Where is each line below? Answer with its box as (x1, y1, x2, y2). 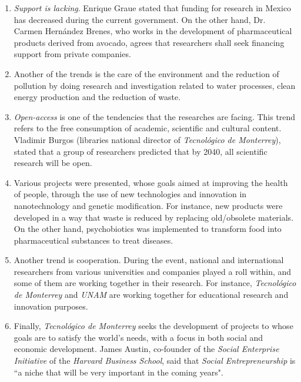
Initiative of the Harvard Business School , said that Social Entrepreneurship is (14, 354, 296, 367)
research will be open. (14, 157, 92, 169)
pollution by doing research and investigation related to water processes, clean (14, 79, 296, 91)
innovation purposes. (14, 300, 88, 312)
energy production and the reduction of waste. (14, 91, 181, 103)
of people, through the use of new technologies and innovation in (14, 188, 247, 200)
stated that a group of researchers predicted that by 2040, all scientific (14, 145, 267, 157)
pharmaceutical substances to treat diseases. (14, 234, 173, 246)
